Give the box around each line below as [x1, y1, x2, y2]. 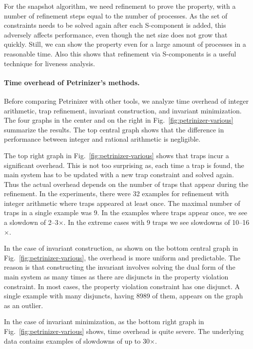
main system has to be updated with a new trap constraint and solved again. [4, 169, 234, 180]
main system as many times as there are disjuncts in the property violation [4, 272, 229, 282]
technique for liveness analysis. [4, 58, 96, 68]
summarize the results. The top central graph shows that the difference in [4, 124, 224, 134]
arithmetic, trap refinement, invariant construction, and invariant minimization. [4, 105, 242, 115]
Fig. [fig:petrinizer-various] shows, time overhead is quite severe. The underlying [4, 326, 244, 336]
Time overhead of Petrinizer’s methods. [4, 77, 140, 87]
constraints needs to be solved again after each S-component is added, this [4, 20, 226, 30]
